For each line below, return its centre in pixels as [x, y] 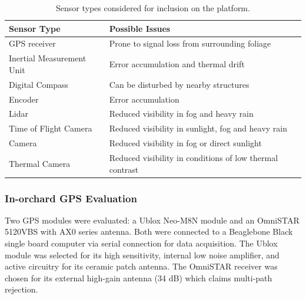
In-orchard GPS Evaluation [71, 198]
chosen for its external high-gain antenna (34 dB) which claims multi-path [139, 277]
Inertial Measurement [48, 58]
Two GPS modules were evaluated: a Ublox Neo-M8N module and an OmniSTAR [152, 220]
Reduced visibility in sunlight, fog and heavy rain [198, 128]
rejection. [21, 289]
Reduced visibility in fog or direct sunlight [185, 143]
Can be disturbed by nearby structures [179, 84]
